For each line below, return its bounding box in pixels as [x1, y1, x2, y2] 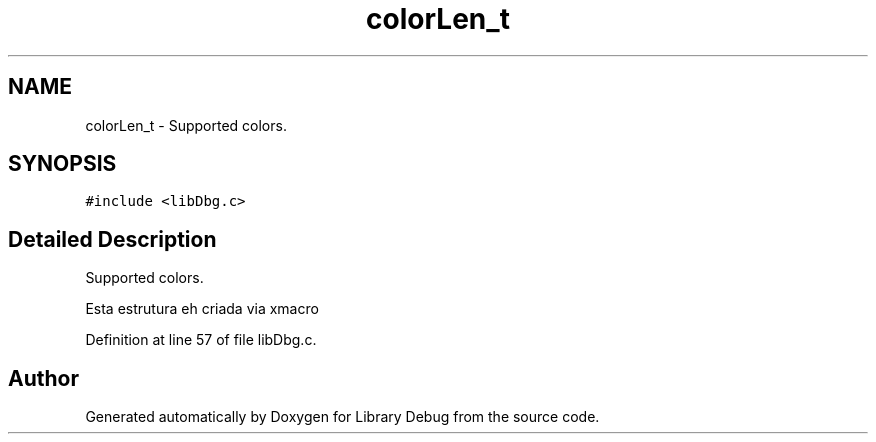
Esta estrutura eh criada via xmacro [85, 300, 319, 318]
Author [8, 365, 79, 391]
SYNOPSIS [8, 151, 117, 177]
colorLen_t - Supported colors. [85, 116, 287, 134]
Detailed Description [8, 226, 217, 252]
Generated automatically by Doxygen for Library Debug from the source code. [85, 408, 600, 426]
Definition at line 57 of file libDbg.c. [85, 331, 317, 349]
